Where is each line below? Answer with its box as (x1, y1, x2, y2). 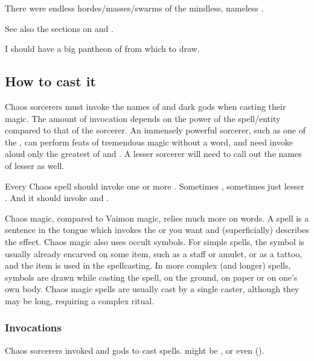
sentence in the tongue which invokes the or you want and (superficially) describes (5, 223, 309, 236)
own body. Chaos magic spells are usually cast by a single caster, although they (5, 283, 300, 295)
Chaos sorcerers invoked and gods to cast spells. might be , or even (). (5, 343, 264, 356)
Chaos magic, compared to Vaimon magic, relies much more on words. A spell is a (5, 211, 309, 224)
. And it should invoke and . (5, 191, 109, 204)
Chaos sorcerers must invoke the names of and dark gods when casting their (5, 100, 286, 112)
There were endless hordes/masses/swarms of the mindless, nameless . (5, 2, 264, 14)
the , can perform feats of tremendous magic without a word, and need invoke (5, 135, 293, 148)
